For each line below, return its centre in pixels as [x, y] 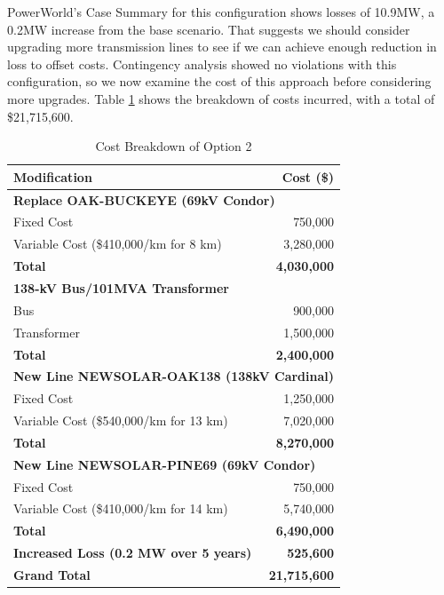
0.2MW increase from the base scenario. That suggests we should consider [209, 29]
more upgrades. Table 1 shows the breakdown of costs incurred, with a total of [221, 98]
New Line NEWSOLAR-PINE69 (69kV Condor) [165, 464]
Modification [53, 176]
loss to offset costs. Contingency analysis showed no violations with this [202, 63]
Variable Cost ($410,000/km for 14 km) [121, 508]
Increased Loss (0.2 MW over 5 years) [133, 553]
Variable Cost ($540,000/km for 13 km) [121, 420]
